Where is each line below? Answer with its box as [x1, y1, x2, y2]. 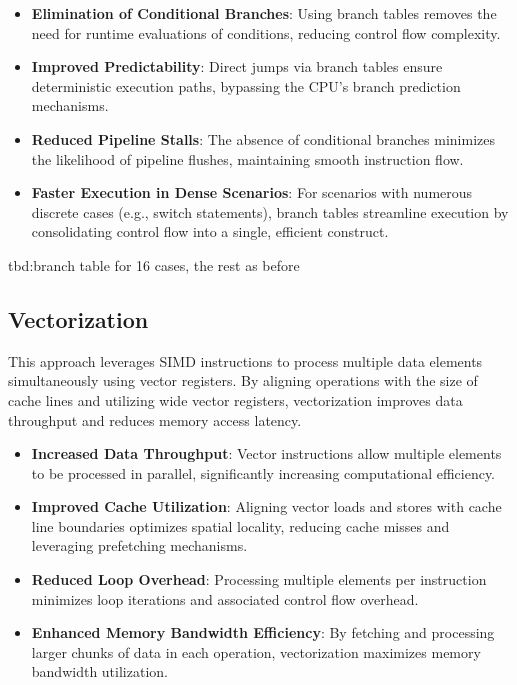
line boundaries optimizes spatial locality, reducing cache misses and [31, 515, 450, 536]
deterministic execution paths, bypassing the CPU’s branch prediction [31, 75, 461, 96]
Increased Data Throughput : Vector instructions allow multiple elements [31, 443, 502, 464]
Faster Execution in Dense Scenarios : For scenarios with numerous [31, 182, 473, 203]
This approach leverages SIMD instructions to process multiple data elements [8, 350, 483, 371]
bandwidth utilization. [31, 661, 168, 682]
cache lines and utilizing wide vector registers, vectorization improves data [8, 389, 463, 410]
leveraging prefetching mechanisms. [31, 535, 248, 556]
